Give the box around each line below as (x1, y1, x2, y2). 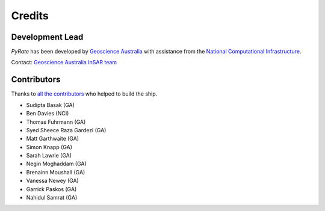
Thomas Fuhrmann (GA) (26, 118, 86, 126)
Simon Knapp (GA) (26, 143, 72, 150)
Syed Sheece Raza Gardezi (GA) (26, 126, 107, 133)
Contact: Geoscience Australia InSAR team (11, 59, 117, 66)
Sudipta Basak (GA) (26, 101, 75, 108)
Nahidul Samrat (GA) (26, 194, 78, 201)
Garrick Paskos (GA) (26, 185, 77, 192)
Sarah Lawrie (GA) (26, 152, 72, 159)
